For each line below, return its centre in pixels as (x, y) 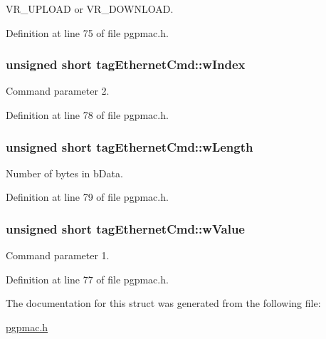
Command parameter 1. (58, 255)
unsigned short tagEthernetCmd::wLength (130, 146)
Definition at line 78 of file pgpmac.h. (87, 115)
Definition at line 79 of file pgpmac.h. (87, 197)
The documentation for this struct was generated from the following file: (163, 303)
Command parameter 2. (58, 91)
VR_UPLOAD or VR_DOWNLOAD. (90, 9)
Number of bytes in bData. (64, 173)
